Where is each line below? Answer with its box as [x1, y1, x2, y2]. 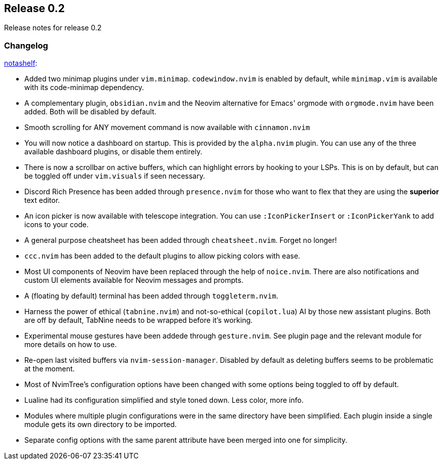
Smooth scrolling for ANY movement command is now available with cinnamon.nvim [24, 123, 310, 132]
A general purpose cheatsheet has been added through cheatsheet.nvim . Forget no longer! [24, 236, 337, 245]
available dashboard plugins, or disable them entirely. [24, 147, 202, 156]
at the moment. [24, 364, 75, 373]
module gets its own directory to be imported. [24, 420, 177, 429]
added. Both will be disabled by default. [24, 107, 157, 116]
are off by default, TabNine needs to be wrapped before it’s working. [24, 316, 253, 325]
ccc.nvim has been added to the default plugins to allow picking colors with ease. [24, 251, 301, 261]
